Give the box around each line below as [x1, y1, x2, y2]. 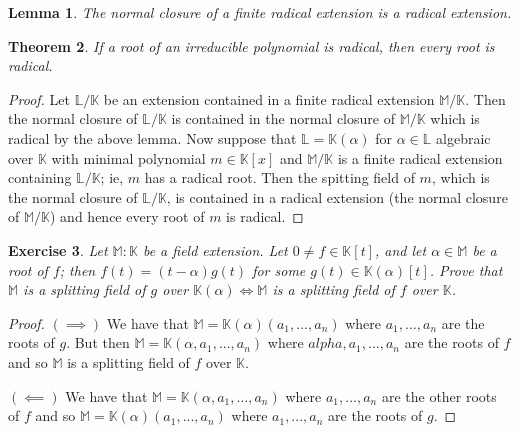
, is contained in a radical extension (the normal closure [166, 186, 508, 207]
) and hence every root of [50, 206, 205, 227]
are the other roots [381, 385, 497, 406]
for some [252, 259, 306, 280]
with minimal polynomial [51, 147, 206, 168]
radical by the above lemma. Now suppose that [8, 127, 297, 148]
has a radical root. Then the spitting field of [144, 167, 415, 188]
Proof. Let [8, 88, 70, 109]
